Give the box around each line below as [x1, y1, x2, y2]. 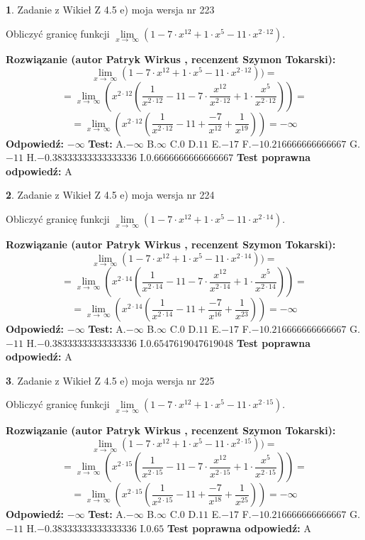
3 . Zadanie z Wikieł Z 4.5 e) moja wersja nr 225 [6, 373, 215, 387]
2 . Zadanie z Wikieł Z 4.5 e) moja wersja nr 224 [6, 187, 215, 202]
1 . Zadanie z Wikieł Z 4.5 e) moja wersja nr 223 [6, 2, 215, 16]
